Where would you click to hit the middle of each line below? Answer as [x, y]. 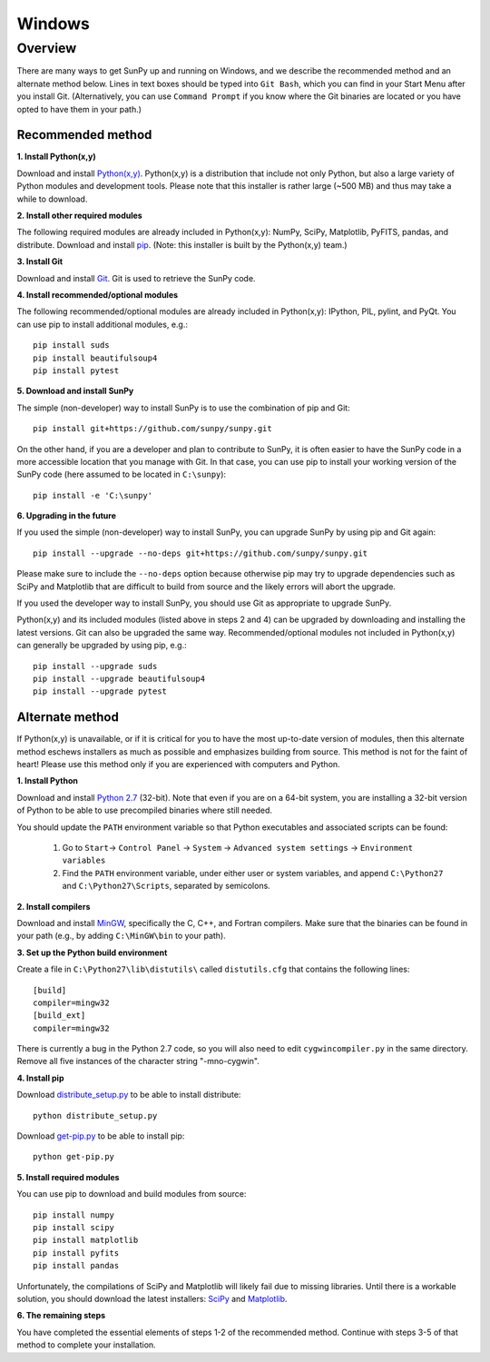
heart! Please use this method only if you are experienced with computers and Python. [178, 765]
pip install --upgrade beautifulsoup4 [119, 678]
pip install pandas [76, 1266]
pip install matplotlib [86, 1240]
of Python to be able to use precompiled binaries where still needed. [144, 810]
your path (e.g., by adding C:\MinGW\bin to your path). [121, 936]
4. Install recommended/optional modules [98, 294]
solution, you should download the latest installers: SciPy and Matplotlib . [152, 1298]
